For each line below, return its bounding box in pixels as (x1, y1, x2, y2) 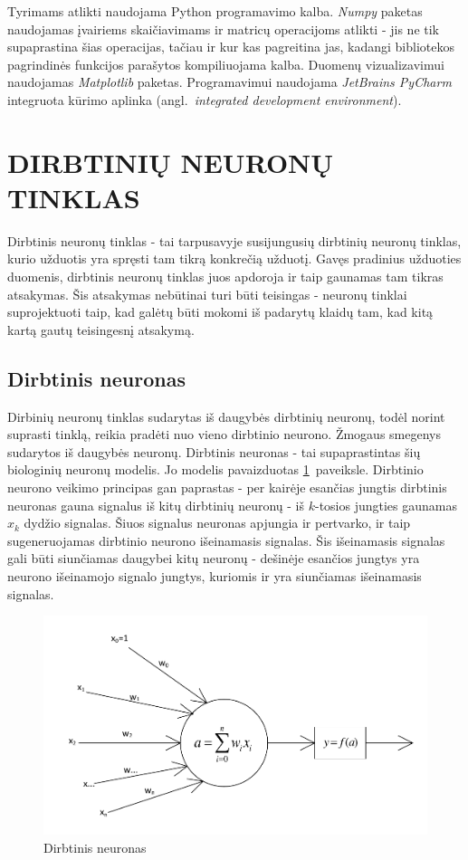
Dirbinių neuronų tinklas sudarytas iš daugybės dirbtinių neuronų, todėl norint (7, 406, 445, 425)
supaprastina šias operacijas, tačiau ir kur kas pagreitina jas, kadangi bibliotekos (7, 37, 454, 56)
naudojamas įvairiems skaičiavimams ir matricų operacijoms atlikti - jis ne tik (7, 19, 439, 38)
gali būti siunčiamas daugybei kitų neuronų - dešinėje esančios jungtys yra (7, 549, 420, 568)
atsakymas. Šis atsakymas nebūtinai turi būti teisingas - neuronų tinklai (7, 284, 407, 303)
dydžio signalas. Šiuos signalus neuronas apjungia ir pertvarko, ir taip (24, 513, 411, 532)
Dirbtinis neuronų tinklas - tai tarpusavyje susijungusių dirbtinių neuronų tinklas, (7, 231, 462, 250)
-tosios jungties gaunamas (314, 495, 457, 514)
